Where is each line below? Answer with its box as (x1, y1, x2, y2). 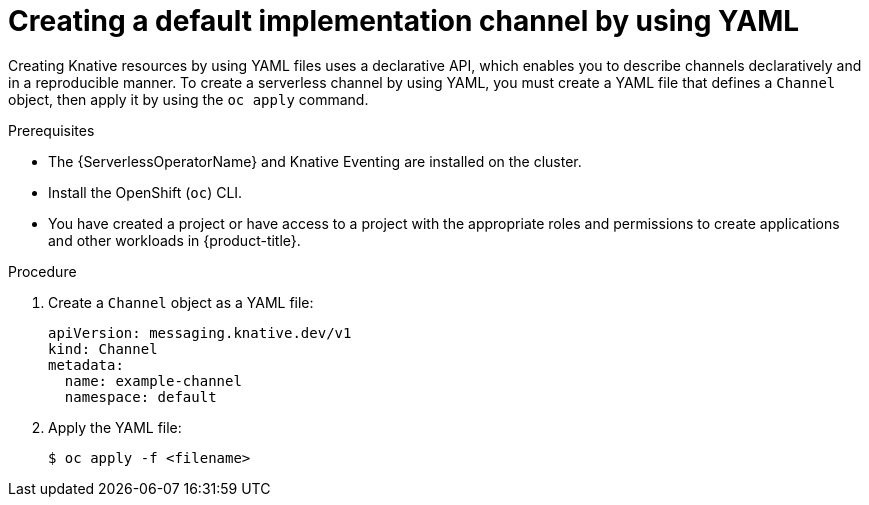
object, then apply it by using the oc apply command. (8, 90, 369, 108)
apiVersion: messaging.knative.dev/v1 (48, 324, 352, 341)
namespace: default (64, 388, 217, 405)
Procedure (8, 262, 77, 280)
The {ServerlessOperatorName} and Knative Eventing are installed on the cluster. (48, 152, 582, 170)
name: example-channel (64, 372, 242, 389)
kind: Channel (48, 340, 158, 357)
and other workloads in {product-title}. (48, 231, 301, 249)
